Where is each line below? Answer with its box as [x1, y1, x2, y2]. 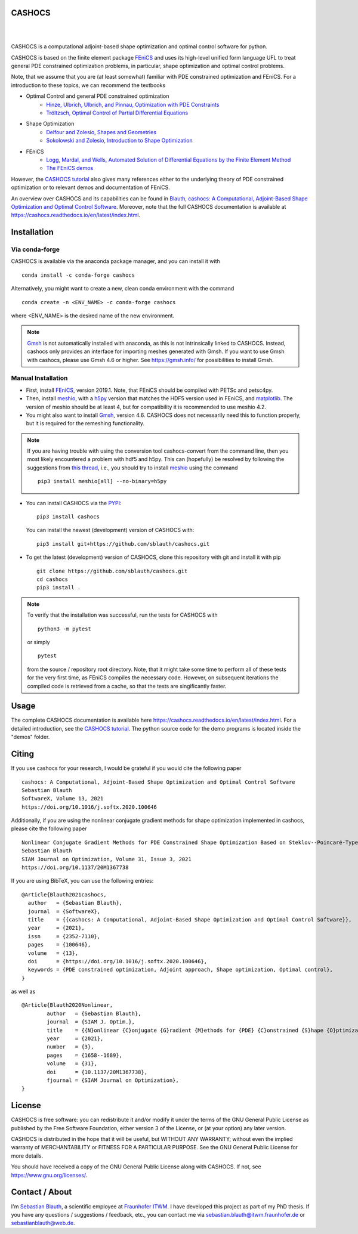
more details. [11, 1152, 44, 1159]
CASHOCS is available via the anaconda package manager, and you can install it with [11, 258, 220, 265]
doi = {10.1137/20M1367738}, [47, 1068, 148, 1075]
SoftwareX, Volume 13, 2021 [21, 795, 104, 802]
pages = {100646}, [27, 941, 91, 948]
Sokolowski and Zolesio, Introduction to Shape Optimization [46, 137, 193, 144]
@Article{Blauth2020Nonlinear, [21, 1002, 113, 1009]
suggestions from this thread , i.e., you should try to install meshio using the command [27, 464, 238, 471]
